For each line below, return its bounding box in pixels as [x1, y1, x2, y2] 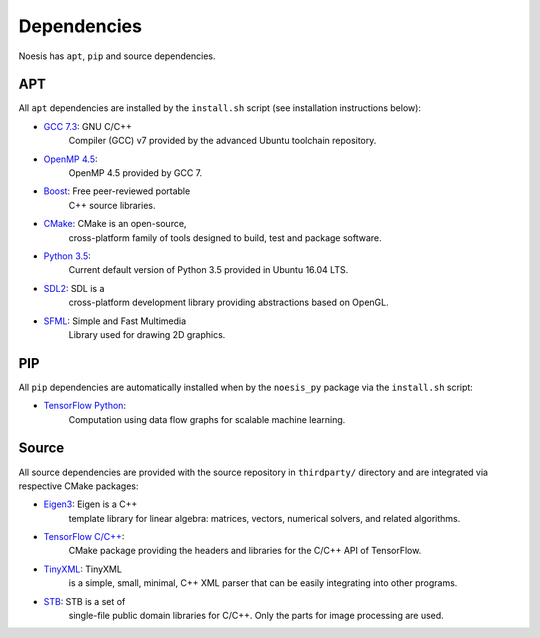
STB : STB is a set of [43, 595, 126, 607]
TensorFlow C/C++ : [43, 531, 125, 543]
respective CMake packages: [18, 480, 139, 492]
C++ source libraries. [68, 199, 156, 211]
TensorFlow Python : [43, 400, 127, 412]
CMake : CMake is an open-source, [43, 218, 187, 230]
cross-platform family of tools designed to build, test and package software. [68, 231, 382, 244]
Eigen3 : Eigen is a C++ [43, 498, 138, 510]
